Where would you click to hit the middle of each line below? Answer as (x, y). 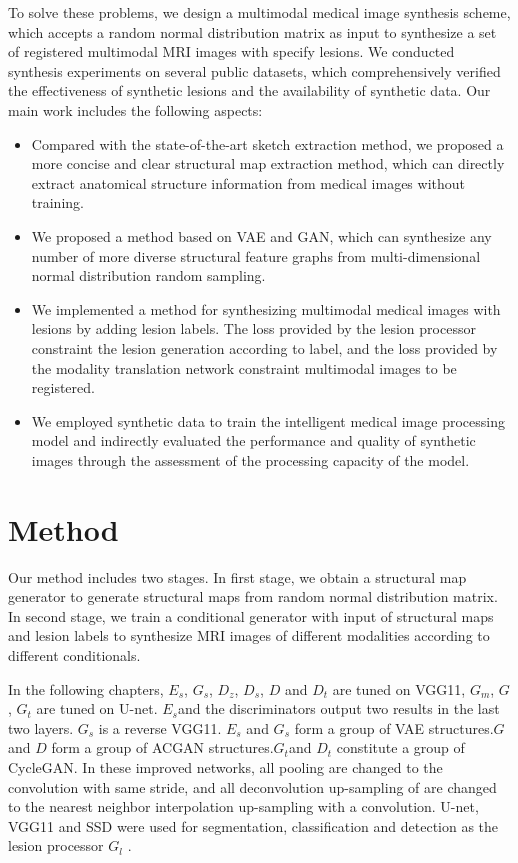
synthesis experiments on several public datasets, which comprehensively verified (254, 70)
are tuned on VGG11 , (399, 688)
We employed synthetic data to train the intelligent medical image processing (268, 420)
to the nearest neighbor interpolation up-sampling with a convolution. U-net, (243, 806)
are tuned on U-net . (97, 708)
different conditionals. (74, 654)
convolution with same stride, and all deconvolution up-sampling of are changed (252, 786)
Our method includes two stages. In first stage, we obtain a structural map (237, 576)
